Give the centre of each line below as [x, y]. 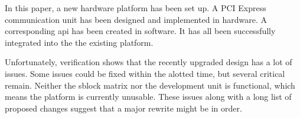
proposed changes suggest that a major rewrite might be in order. [123, 108]
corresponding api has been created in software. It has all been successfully [140, 31]
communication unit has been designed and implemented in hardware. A [136, 19]
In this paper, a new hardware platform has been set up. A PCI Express [136, 8]
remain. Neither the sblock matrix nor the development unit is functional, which [150, 85]
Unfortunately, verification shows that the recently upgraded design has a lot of [149, 62]
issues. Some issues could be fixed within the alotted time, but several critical [145, 73]
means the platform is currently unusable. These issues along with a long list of [148, 97]
